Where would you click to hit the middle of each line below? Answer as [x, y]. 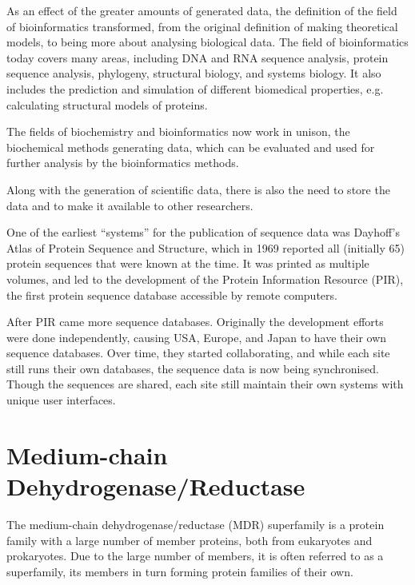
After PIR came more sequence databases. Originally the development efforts [195, 322]
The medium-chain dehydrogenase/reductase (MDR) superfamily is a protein [196, 524]
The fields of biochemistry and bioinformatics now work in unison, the [178, 131]
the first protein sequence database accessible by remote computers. [172, 294]
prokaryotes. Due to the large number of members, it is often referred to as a [195, 556]
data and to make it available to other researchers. [130, 205]
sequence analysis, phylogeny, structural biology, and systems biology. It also [194, 73]
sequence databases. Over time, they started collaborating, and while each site [198, 353]
